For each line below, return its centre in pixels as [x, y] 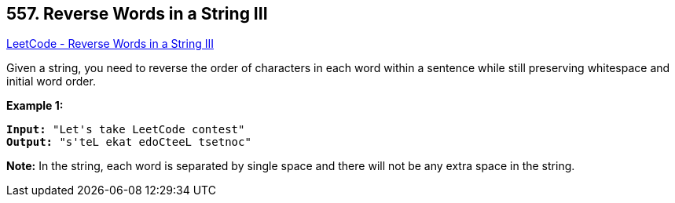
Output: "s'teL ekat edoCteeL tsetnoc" [129, 142]
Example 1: [35, 106]
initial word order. [51, 82]
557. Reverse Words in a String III [137, 14]
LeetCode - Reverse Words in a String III [110, 44]
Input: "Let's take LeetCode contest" [126, 130]
